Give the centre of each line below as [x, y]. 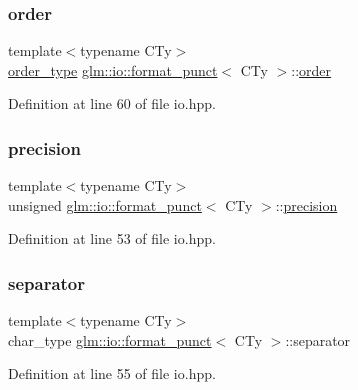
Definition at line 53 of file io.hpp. [112, 238]
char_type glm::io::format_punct [110, 339]
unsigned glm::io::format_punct [105, 204]
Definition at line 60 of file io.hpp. [112, 103]
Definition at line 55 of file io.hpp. [112, 373]
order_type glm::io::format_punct [113, 69]
